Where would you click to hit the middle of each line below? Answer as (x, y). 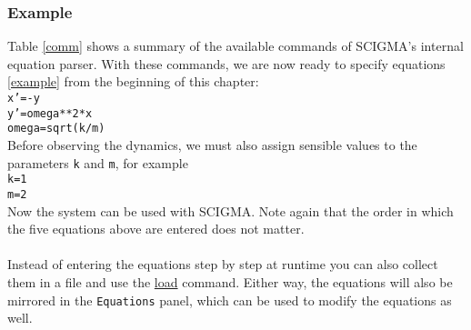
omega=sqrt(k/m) (56, 129)
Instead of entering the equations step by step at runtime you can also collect (223, 264)
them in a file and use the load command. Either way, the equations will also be (230, 281)
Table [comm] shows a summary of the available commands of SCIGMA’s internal (235, 46)
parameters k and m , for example (98, 162)
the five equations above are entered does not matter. (156, 229)
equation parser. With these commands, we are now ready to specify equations (226, 63)
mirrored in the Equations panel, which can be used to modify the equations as (230, 300)
